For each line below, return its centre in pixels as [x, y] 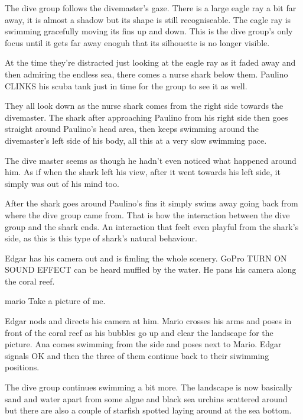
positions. [22, 367]
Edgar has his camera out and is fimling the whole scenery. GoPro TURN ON [146, 258]
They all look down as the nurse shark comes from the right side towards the [144, 106]
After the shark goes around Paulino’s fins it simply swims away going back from [151, 203]
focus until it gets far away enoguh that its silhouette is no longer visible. [137, 42]
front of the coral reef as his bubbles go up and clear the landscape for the [139, 332]
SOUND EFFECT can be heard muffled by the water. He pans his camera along [151, 269]
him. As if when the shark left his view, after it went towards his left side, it [143, 172]
